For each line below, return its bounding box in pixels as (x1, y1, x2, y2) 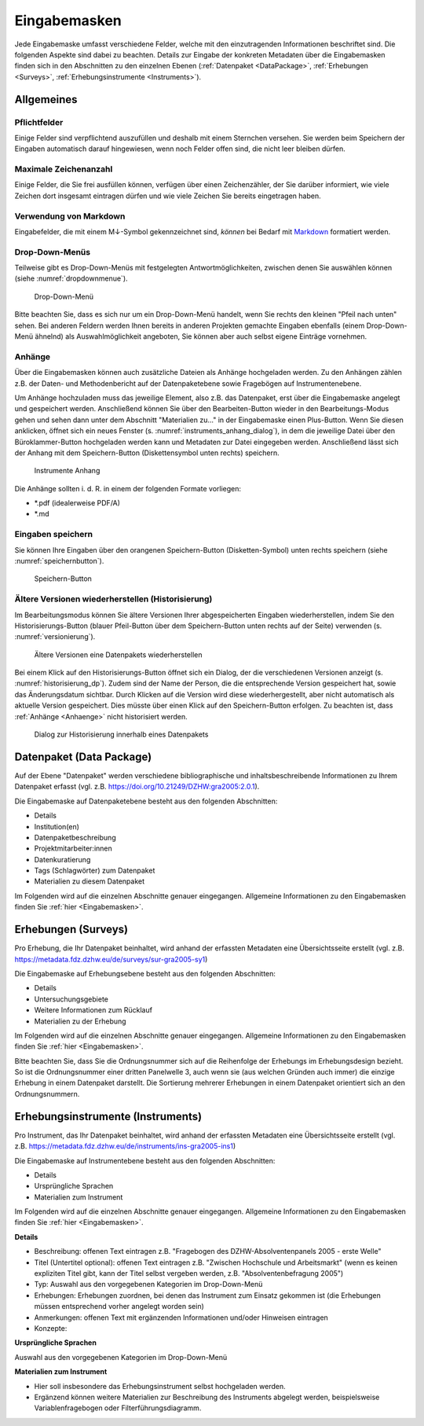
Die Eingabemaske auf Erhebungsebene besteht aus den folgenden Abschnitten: (14, 968, 276, 978)
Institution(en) (34, 821, 80, 831)
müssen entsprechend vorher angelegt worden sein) (34, 1302, 204, 1311)
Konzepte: (34, 1324, 68, 1332)
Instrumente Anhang (34, 466, 101, 476)
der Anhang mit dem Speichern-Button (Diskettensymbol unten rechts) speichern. (14, 448, 280, 458)
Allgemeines (14, 93, 78, 106)
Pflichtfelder (14, 116, 64, 127)
